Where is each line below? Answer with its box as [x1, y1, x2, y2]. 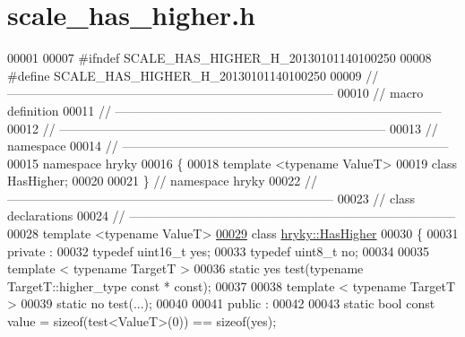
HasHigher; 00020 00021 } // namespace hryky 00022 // [7, 171, 317, 190]
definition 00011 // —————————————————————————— [7, 100, 442, 119]
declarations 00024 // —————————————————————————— [7, 206, 456, 225]
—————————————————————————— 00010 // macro [7, 83, 424, 102]
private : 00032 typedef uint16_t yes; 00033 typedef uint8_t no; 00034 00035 [7, 241, 430, 260]
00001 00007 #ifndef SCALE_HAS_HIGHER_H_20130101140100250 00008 [7, 48, 432, 67]
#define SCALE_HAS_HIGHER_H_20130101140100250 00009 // [7, 65, 379, 84]
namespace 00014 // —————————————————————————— [7, 136, 449, 155]
